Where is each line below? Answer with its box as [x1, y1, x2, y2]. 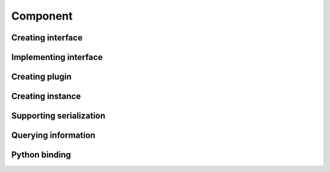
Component [11, 9, 73, 23]
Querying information [11, 130, 96, 141]
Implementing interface [11, 52, 103, 62]
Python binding [11, 150, 71, 160]
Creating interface [11, 32, 82, 43]
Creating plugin [11, 72, 72, 82]
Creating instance [11, 91, 81, 102]
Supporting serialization [11, 111, 106, 121]
